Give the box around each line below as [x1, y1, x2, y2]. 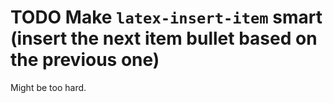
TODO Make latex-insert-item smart [10, 6, 323, 29]
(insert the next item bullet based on [10, 27, 318, 50]
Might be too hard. [10, 81, 87, 93]
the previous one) [10, 49, 160, 71]
